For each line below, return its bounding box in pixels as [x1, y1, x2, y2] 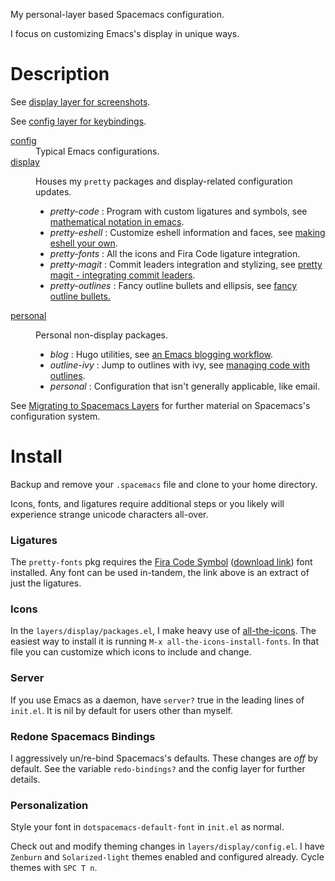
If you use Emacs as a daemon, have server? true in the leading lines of [10, 694, 305, 706]
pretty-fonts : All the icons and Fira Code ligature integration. [49, 247, 301, 259]
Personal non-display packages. [35, 329, 168, 341]
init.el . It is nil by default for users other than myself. [10, 704, 233, 716]
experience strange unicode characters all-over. [10, 508, 209, 520]
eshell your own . [49, 237, 118, 249]
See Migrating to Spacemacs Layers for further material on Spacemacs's [10, 399, 311, 411]
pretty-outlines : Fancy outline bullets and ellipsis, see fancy [49, 279, 298, 291]
